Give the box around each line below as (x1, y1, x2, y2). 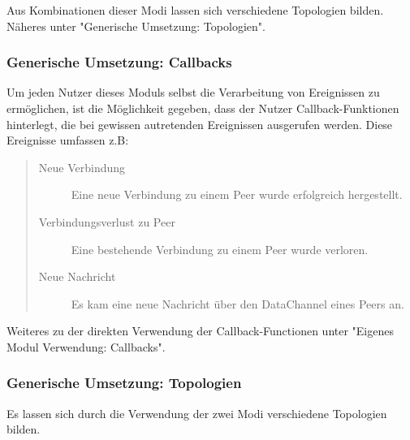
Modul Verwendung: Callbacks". (6, 338, 166, 355)
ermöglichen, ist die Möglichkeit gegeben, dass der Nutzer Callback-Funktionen (6, 100, 399, 116)
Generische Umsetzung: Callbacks (6, 52, 232, 72)
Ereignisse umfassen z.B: (6, 132, 129, 149)
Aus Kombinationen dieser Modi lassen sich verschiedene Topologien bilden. (6, 2, 384, 18)
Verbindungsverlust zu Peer (38, 213, 175, 230)
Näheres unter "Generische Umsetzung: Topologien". (6, 17, 265, 34)
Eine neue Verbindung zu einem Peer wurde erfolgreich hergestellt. (71, 186, 403, 203)
